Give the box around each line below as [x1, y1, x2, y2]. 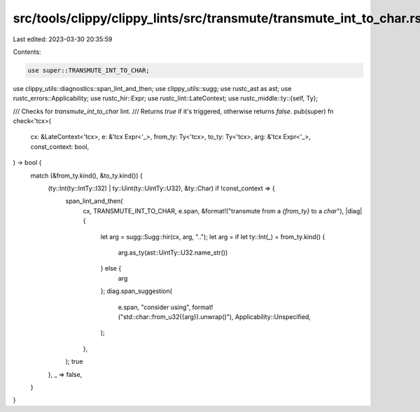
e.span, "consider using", [118, 303, 191, 311]
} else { [100, 264, 122, 273]
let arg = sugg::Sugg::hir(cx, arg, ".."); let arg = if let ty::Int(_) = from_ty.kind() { [100, 232, 325, 241]
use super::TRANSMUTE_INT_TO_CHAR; [27, 66, 150, 74]
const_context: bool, [30, 142, 90, 150]
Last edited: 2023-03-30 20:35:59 [13, 35, 113, 43]
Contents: [13, 48, 41, 56]
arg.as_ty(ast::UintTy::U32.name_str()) [118, 248, 228, 257]
